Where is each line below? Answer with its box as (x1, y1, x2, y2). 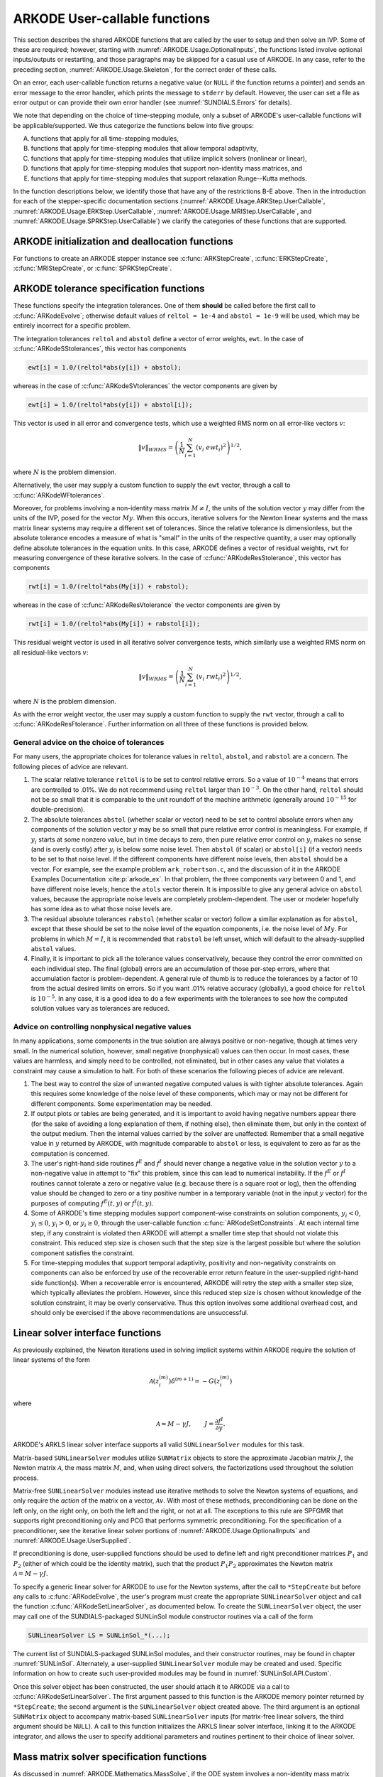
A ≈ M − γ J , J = (156, 1419, 214, 1428)
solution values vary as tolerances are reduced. (30, 1004, 170, 1013)
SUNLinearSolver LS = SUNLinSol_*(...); (28, 1631, 170, 1639)
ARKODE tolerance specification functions (13, 283, 205, 295)
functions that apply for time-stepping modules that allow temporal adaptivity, (30, 144, 259, 153)
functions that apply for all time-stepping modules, (30, 134, 179, 143)
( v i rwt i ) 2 (196, 672, 226, 682)
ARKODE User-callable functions (13, 11, 211, 26)
